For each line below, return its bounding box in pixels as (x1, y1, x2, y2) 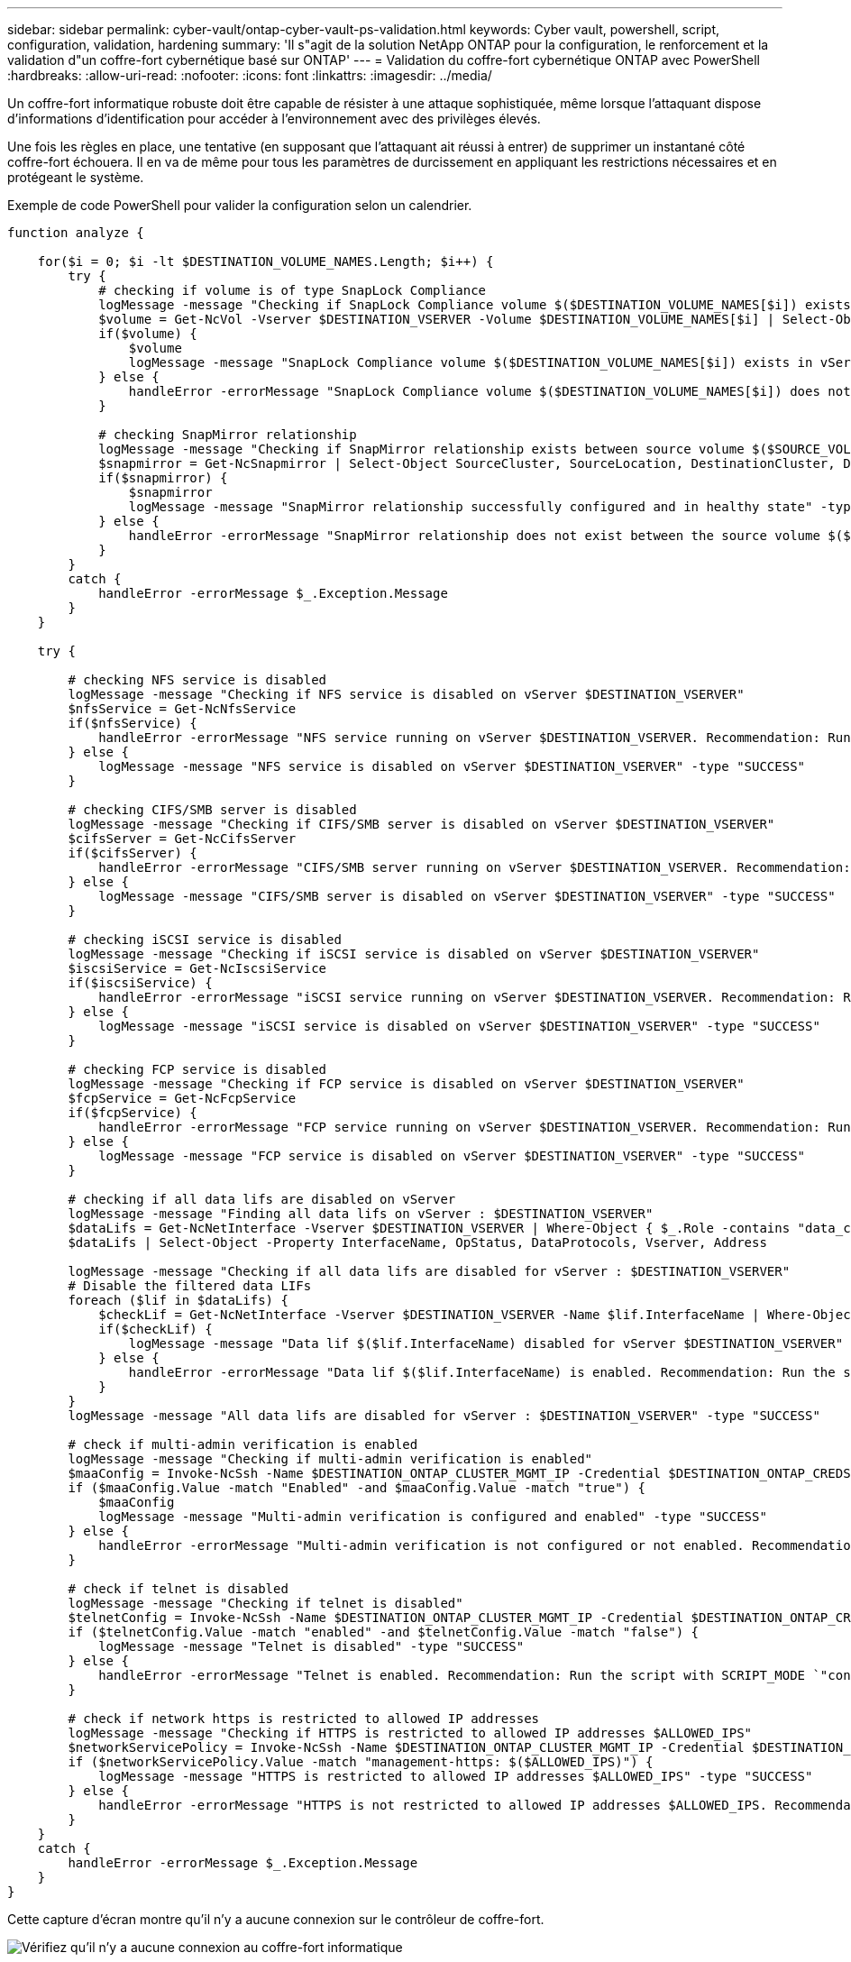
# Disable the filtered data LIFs (68, 1279, 312, 1293)
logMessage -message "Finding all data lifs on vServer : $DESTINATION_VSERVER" (68, 1206, 654, 1221)
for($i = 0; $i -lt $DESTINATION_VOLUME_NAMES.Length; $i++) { (37, 254, 494, 269)
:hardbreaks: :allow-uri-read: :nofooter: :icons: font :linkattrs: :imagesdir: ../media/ (7, 68, 492, 83)
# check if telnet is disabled (68, 1582, 288, 1596)
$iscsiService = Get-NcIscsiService (68, 961, 327, 976)
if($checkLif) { (98, 1322, 213, 1336)
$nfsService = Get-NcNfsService (68, 701, 297, 716)
